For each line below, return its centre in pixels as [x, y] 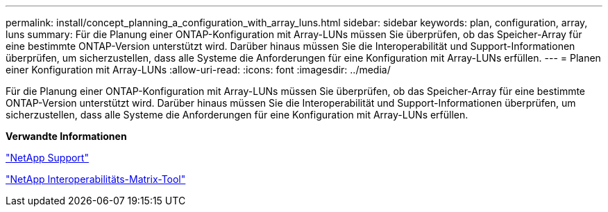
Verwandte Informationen [66, 136]
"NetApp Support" [47, 158]
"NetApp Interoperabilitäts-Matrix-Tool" [96, 179]
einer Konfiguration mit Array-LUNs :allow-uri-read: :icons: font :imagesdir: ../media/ [198, 70]
